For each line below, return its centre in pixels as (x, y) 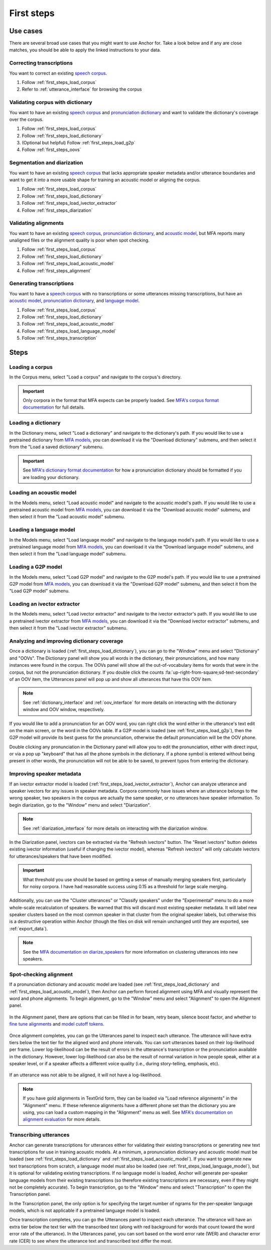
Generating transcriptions (41, 283)
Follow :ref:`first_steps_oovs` (51, 150)
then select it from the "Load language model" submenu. (68, 554)
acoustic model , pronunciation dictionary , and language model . (75, 301)
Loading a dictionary (35, 423)
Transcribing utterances (39, 1135)
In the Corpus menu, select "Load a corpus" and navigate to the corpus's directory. (95, 377)
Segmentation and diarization (46, 163)
